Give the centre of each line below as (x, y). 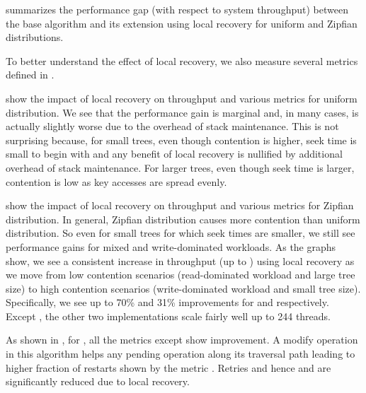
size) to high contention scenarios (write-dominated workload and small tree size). (183, 288)
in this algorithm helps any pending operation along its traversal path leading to (181, 354)
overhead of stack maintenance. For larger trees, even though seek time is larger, (180, 167)
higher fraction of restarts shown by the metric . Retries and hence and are (168, 367)
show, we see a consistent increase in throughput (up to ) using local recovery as (180, 260)
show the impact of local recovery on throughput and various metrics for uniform (182, 98)
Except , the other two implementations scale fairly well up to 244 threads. (168, 316)
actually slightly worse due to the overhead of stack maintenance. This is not (172, 126)
